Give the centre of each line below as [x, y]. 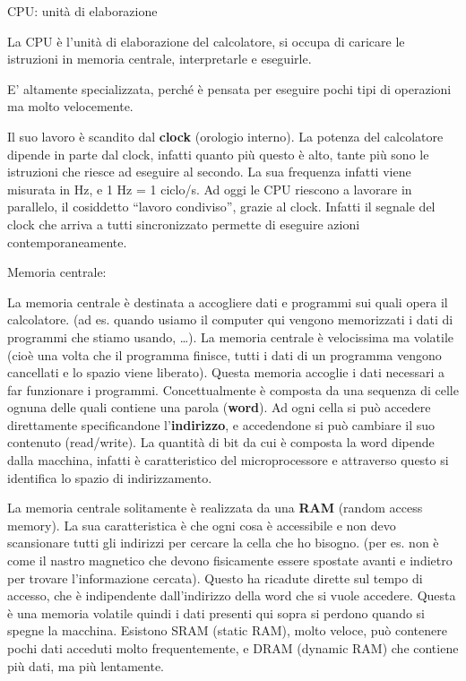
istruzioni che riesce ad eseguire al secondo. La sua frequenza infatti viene [209, 172]
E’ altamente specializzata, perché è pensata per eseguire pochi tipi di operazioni [229, 88]
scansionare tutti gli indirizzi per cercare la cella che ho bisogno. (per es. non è [223, 543]
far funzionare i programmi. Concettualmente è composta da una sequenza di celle [233, 389]
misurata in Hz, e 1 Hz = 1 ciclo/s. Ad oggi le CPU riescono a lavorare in [210, 189]
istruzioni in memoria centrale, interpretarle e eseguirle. [160, 59]
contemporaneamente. [67, 241]
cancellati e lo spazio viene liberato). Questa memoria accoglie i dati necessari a [226, 372]
